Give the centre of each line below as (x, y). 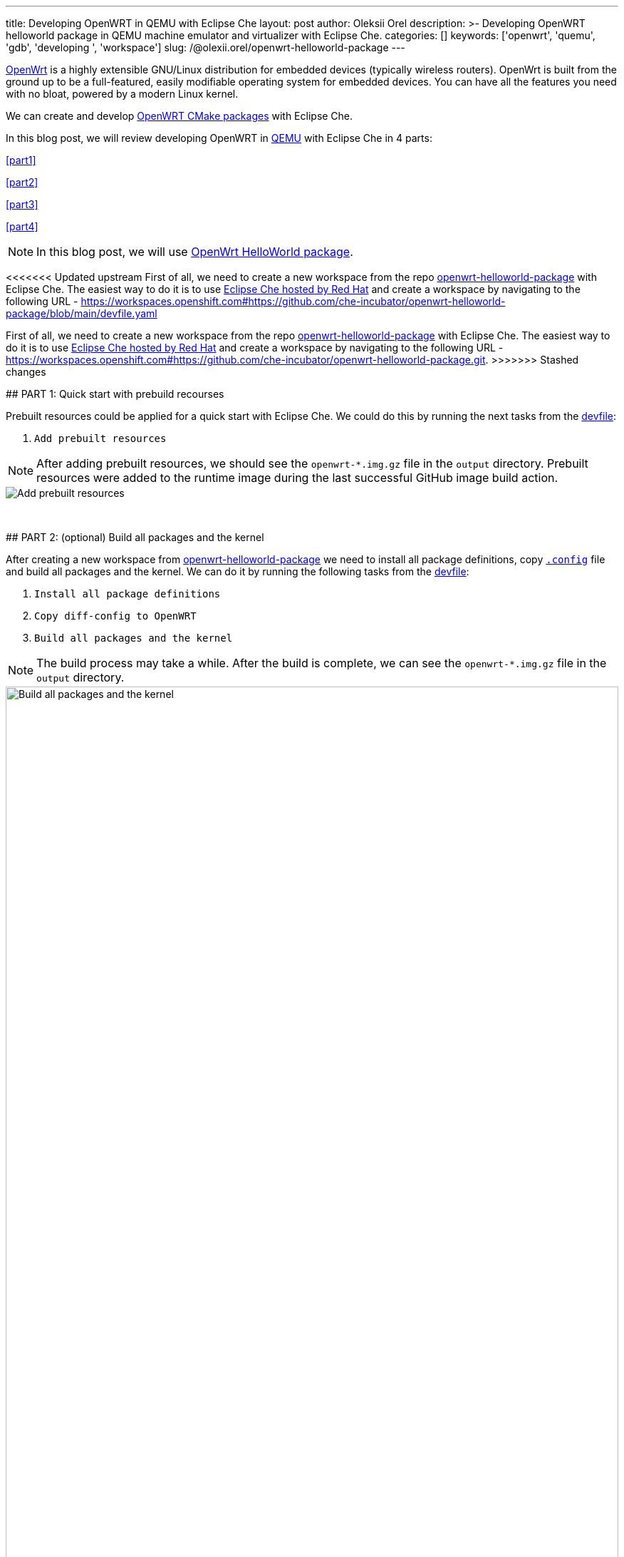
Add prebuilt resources (100, 438)
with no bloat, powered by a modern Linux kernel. (122, 94)
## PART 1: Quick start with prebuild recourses (115, 394)
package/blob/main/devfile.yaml (82, 313)
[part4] (22, 226)
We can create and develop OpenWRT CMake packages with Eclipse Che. (180, 116)
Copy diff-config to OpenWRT (115, 616)
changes (26, 372)
